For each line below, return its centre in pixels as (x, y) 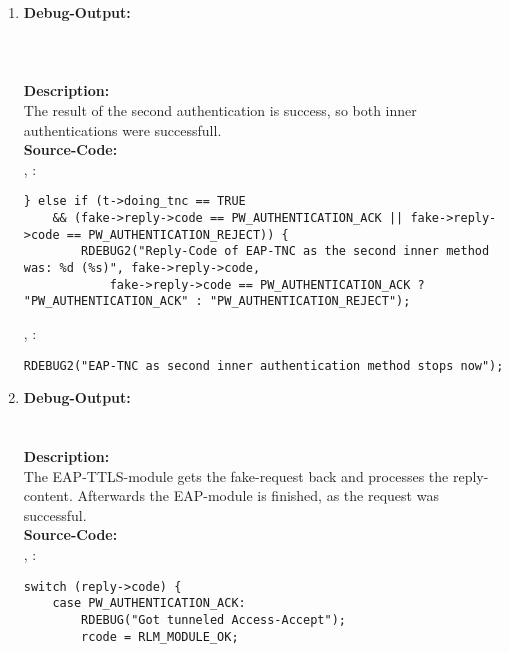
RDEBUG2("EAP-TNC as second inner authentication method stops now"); (263, 365)
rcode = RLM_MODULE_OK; (160, 636)
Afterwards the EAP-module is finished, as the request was (258, 495)
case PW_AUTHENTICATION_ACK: (149, 603)
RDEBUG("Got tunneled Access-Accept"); (213, 619)
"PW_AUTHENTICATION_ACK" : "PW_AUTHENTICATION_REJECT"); (217, 301)
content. (48, 495)
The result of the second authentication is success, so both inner (220, 109)
